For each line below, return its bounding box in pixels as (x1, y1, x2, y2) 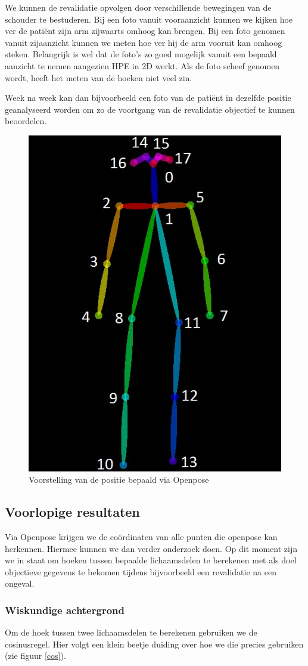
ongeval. (5, 577, 35, 590)
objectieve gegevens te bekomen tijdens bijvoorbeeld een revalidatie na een (5, 565, 276, 578)
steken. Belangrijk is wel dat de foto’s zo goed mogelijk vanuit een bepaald (5, 48, 277, 60)
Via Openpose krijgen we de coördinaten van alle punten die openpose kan (5, 531, 278, 542)
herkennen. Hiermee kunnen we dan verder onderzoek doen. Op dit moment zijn (5, 542, 297, 554)
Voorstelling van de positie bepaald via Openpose (29, 473, 209, 486)
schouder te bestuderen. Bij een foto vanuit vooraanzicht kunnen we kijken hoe (5, 13, 293, 25)
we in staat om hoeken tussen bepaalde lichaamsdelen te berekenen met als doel (5, 554, 297, 566)
